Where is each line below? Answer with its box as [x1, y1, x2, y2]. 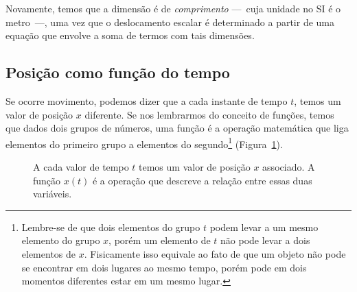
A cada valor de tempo [33, 160, 129, 174]
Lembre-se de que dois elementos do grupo [21, 219, 200, 234]
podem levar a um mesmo [209, 219, 319, 234]
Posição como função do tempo [5, 62, 230, 83]
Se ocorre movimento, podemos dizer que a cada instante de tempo [5, 93, 288, 108]
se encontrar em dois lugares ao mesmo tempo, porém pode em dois [21, 260, 307, 274]
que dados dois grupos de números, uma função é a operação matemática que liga [5, 121, 349, 135]
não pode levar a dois [220, 233, 310, 247]
